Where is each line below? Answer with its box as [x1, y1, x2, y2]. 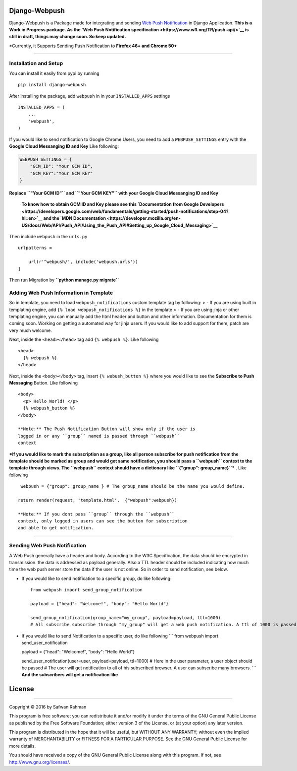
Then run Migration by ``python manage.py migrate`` [9, 277, 119, 283]
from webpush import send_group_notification [30, 587, 143, 593]
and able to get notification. [18, 525, 94, 531]
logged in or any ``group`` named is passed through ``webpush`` [18, 433, 180, 439]
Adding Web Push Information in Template [9, 289, 113, 296]
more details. [9, 743, 36, 749]
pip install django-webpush [18, 82, 86, 88]
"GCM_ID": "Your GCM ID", [30, 164, 93, 169]
